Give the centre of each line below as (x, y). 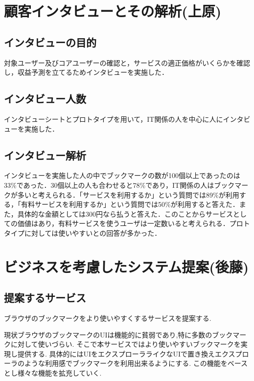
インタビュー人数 (45, 99)
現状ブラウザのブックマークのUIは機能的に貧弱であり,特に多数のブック (118, 334)
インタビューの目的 (50, 42)
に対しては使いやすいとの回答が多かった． (93, 233)
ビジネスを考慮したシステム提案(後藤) (127, 266)
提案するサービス (45, 298)
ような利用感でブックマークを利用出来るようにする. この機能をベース (136, 363)
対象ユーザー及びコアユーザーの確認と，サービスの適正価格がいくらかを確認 (127, 62)
